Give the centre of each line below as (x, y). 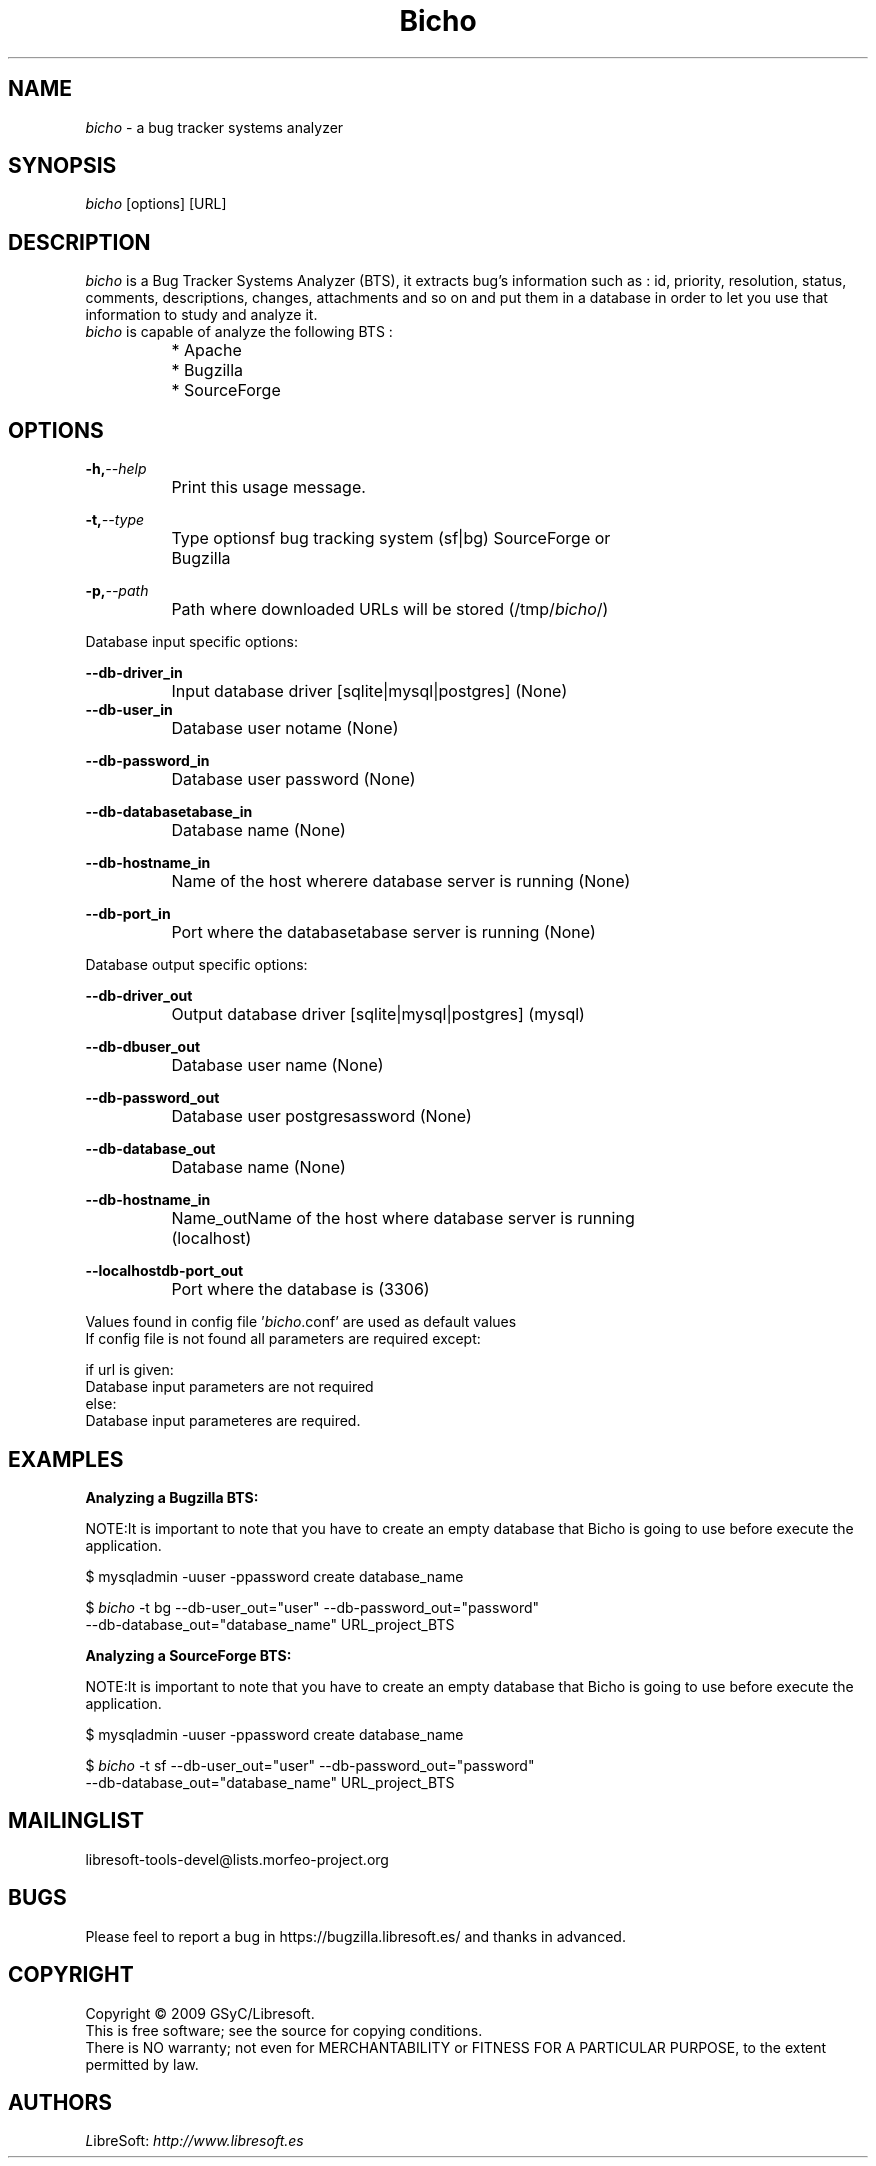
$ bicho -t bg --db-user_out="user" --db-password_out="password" (312, 1607)
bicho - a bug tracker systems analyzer (214, 127)
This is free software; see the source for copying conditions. (284, 2030)
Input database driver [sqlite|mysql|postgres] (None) (369, 691)
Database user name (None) (277, 1065)
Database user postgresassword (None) (321, 1116)
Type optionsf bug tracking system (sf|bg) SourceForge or (391, 538)
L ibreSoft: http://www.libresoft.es (194, 2141)
